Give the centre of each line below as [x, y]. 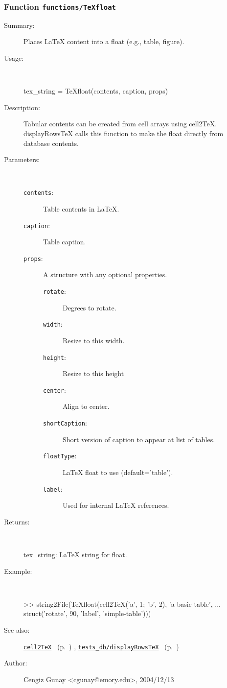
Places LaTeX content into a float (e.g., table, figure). [104, 41]
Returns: [17, 521]
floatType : [60, 456]
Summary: [19, 25]
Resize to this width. [94, 340]
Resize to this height [93, 373]
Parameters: [22, 159]
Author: [16, 663]
